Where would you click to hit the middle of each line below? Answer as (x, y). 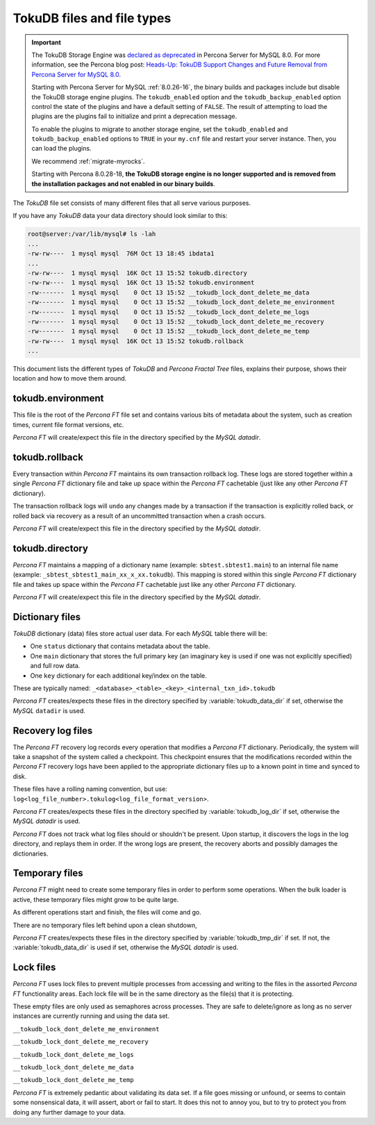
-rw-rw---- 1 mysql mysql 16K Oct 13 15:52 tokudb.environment (141, 283)
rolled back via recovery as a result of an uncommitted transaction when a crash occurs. (140, 516)
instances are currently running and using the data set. (91, 1016)
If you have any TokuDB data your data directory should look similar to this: (120, 216)
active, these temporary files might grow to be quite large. (96, 899)
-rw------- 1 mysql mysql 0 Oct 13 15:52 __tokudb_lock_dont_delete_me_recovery (176, 322)
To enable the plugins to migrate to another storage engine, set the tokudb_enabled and (160, 129)
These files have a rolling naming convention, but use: (90, 789)
